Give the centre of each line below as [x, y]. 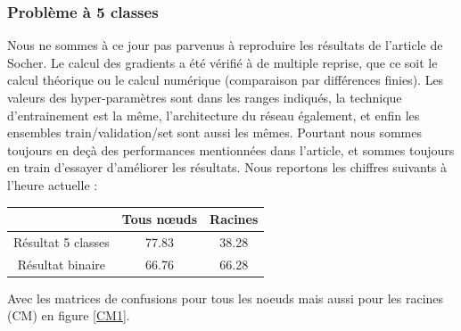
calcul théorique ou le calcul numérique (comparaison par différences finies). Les [226, 80]
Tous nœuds [160, 219]
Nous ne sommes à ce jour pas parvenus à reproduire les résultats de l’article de [225, 45]
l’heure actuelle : [53, 184]
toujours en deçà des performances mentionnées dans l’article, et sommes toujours [231, 149]
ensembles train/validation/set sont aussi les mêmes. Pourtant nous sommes [214, 132]
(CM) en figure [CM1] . [69, 315]
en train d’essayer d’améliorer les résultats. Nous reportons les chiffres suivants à [227, 167]
